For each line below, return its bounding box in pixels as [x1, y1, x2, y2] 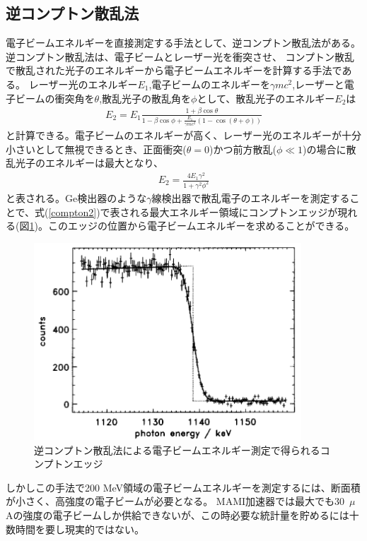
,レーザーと [292, 76, 344, 91]
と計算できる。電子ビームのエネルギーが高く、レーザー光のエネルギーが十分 [6, 127, 362, 142]
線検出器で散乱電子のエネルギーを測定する [151, 190, 350, 205]
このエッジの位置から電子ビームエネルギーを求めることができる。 [47, 218, 355, 233]
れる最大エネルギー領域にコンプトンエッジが [129, 204, 338, 219]
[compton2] [48, 204, 97, 219]
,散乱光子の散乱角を [99, 90, 192, 105]
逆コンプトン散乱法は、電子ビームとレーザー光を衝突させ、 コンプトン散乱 [6, 49, 355, 64]
